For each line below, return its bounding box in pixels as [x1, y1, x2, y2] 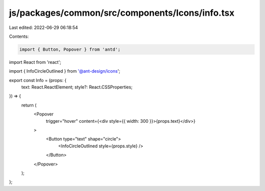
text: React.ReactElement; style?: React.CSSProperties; [21, 84, 132, 90]
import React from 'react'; [9, 59, 61, 65]
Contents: [9, 33, 29, 39]
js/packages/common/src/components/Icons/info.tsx [9, 7, 235, 18]
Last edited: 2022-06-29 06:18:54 [9, 25, 78, 30]
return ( [21, 102, 37, 108]
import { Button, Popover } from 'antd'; [19, 47, 121, 52]
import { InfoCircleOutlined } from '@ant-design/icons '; [9, 68, 120, 74]
